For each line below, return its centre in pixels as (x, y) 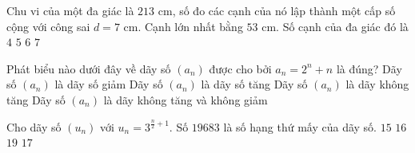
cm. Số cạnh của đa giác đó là (335, 26)
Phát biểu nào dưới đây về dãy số (89, 68)
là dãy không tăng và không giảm (186, 99)
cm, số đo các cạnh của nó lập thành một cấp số (277, 10)
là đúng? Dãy (369, 68)
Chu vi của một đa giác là (70, 10)
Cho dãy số (34, 126)
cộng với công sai (48, 26)
